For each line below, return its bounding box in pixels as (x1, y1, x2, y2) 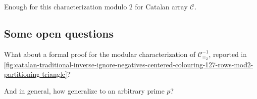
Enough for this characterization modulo (4, 1, 127, 11)
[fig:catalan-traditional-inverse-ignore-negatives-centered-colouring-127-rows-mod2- (4, 59, 253, 69)
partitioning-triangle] (4, 69, 67, 79)
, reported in (208, 49, 247, 59)
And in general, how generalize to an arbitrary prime (4, 85, 165, 96)
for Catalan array (135, 1, 188, 11)
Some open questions (4, 25, 114, 41)
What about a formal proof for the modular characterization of (4, 49, 196, 59)
